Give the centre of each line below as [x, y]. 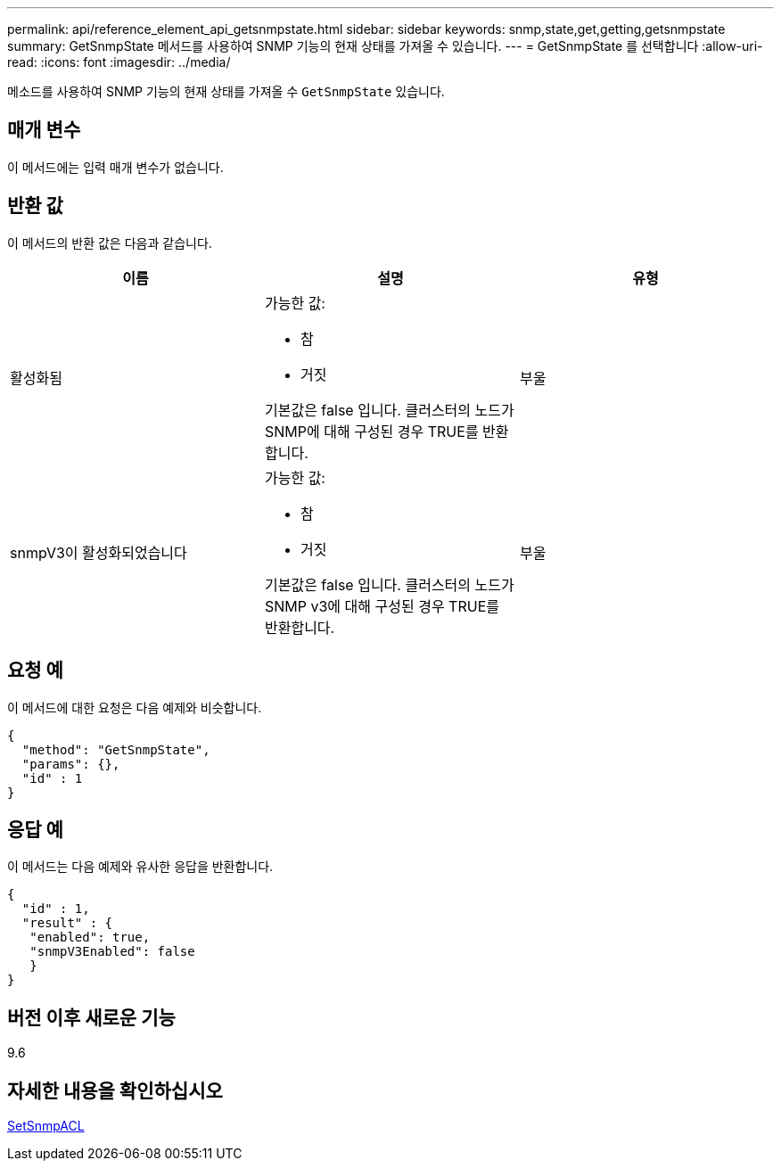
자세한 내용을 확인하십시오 [115, 1090]
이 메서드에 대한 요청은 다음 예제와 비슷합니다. [135, 707]
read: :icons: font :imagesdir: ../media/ [119, 62]
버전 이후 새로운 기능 [91, 1017]
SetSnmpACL [46, 1126]
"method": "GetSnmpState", [116, 749]
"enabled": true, [90, 938]
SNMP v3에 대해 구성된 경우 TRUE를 [382, 606]
